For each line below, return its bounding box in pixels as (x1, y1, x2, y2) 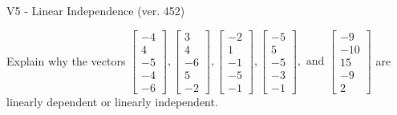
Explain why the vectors (6, 52, 126, 69)
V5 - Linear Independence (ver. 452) (6, 2, 185, 18)
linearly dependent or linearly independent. (6, 93, 218, 109)
